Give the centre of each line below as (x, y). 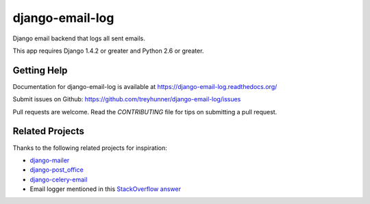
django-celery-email (59, 179)
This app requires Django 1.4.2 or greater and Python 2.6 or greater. (108, 51)
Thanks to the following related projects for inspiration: (90, 148)
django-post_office (57, 170)
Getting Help (40, 70)
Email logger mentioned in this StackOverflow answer (106, 189)
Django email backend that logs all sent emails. (79, 38)
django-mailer (50, 160)
